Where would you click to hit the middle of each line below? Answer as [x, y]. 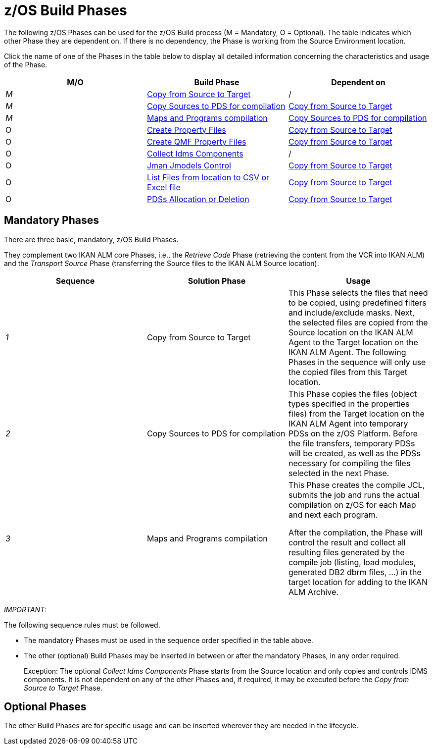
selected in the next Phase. [339, 473]
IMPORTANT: [25, 609]
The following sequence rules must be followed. [82, 625]
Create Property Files [186, 130]
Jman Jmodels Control [189, 165]
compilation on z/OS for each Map [352, 505]
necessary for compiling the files [349, 463]
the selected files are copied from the [358, 322]
